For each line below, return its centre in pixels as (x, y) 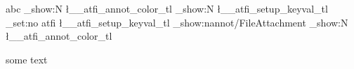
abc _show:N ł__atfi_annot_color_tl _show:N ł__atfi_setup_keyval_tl (167, 8)
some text (27, 59)
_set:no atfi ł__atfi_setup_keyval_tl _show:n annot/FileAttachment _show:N (177, 22)
